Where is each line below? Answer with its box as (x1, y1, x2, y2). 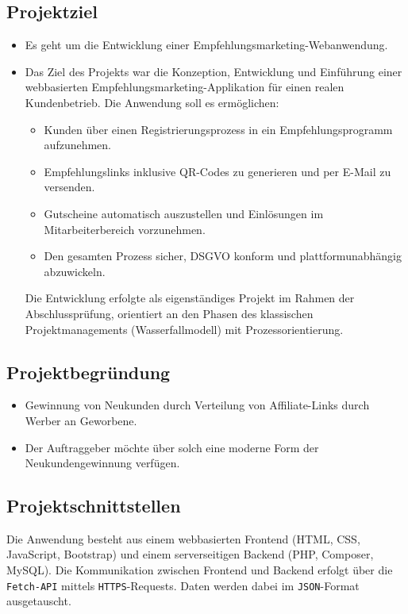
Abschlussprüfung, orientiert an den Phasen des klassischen (25, 305, 314, 321)
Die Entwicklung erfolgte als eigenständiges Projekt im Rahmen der (25, 290, 355, 306)
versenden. (44, 178, 95, 195)
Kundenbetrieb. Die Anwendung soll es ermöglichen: (25, 94, 279, 110)
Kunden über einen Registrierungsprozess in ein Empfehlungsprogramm (44, 121, 393, 137)
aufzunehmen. (44, 136, 111, 153)
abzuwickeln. (44, 263, 106, 279)
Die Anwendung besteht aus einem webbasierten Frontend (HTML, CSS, (6, 530, 360, 547)
